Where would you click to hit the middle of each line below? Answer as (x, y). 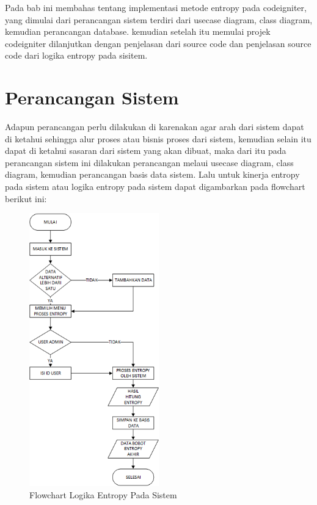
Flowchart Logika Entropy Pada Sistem (103, 494)
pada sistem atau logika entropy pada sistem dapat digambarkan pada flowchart (155, 187)
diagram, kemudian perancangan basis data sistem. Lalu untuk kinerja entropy (152, 174)
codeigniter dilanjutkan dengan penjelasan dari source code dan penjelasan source (158, 43)
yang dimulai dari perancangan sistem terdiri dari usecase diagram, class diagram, (159, 19)
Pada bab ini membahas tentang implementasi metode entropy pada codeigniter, (156, 7)
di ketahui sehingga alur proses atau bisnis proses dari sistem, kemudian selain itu (158, 138)
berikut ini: (26, 198)
